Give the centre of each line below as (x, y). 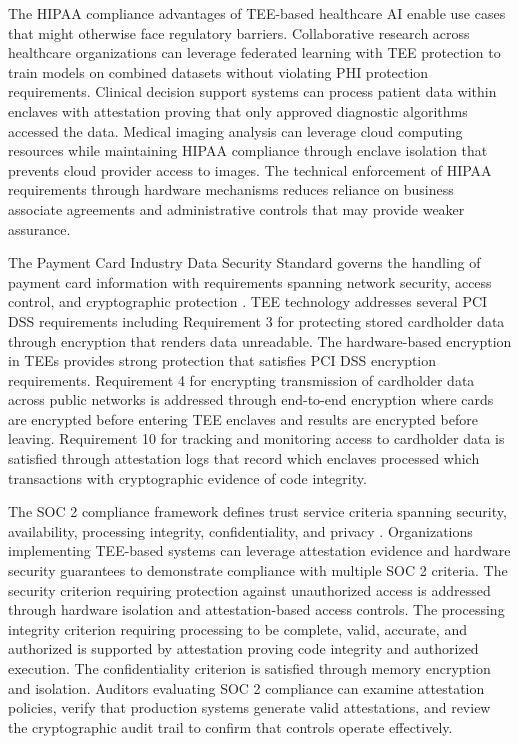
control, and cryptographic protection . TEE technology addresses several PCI (248, 301)
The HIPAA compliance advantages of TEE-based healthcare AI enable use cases (257, 13)
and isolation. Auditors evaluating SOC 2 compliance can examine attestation (246, 687)
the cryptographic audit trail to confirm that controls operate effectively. (230, 726)
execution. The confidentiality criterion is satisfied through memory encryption (249, 668)
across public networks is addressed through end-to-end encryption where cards (251, 399)
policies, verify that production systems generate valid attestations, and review (249, 707)
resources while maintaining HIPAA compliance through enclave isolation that (248, 150)
